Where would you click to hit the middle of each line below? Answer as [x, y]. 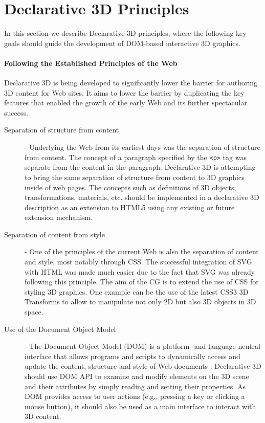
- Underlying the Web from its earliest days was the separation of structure [142, 147]
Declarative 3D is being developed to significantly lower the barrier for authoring [131, 83]
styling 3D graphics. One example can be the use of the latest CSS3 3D [137, 291]
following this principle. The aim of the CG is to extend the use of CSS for [142, 282]
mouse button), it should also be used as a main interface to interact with [140, 406]
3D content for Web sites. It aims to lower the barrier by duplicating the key [124, 92]
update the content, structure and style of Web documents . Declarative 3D [143, 366]
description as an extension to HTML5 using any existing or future [130, 207]
